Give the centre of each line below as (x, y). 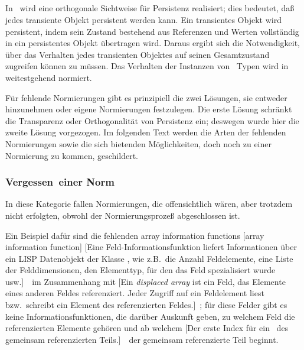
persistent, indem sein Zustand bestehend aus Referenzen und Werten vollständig (152, 31)
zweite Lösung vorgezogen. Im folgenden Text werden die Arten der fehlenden (146, 132)
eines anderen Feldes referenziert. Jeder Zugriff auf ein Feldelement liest (135, 293)
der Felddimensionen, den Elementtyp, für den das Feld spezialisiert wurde (140, 270)
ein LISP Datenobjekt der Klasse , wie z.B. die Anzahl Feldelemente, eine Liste (149, 258)
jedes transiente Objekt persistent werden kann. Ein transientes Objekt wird (143, 19)
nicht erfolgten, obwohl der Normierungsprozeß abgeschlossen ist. (123, 215)
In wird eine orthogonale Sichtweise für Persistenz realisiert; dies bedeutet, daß (150, 8)
